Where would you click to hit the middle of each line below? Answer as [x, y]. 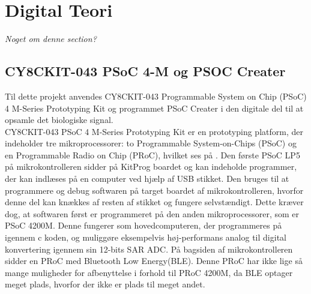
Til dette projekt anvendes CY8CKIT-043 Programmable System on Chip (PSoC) [156, 96]
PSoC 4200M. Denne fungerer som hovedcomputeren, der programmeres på [143, 225]
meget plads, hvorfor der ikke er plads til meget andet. [105, 284]
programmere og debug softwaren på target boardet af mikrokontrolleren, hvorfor [154, 190]
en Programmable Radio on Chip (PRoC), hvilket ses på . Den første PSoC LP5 [152, 154]
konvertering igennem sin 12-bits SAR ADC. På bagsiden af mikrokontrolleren [149, 249]
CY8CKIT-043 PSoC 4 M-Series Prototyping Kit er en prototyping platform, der [154, 131]
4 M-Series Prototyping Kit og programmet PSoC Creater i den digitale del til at [154, 108]
